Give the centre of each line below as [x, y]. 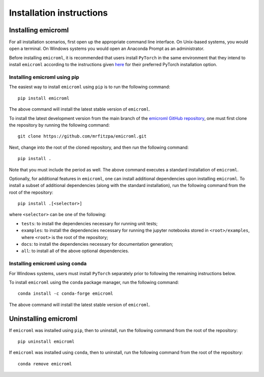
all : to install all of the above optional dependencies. [75, 251]
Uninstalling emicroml [43, 318]
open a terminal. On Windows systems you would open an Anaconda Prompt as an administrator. [107, 48]
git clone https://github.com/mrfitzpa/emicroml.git [82, 136]
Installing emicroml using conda [48, 263]
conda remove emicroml [45, 364]
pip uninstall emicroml [46, 342]
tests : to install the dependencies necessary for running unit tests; [89, 223]
